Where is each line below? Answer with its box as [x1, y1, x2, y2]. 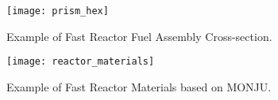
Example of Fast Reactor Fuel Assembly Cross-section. [6, 28, 272, 44]
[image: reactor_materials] [6, 56, 155, 68]
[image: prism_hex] [6, 6, 109, 17]
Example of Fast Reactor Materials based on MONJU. [6, 78, 272, 94]
